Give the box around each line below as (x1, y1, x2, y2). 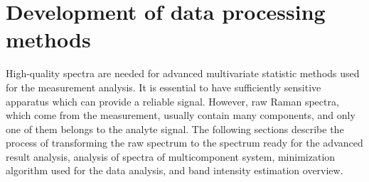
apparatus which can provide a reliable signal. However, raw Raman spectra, (6, 93, 339, 108)
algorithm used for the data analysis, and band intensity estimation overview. (6, 163, 343, 178)
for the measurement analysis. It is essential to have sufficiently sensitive (6, 79, 321, 94)
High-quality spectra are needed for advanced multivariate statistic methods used (6, 66, 360, 81)
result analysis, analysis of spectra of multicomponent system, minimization (6, 149, 336, 164)
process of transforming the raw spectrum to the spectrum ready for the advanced (6, 135, 363, 150)
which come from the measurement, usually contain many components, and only (6, 108, 355, 123)
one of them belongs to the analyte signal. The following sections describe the (6, 121, 344, 136)
